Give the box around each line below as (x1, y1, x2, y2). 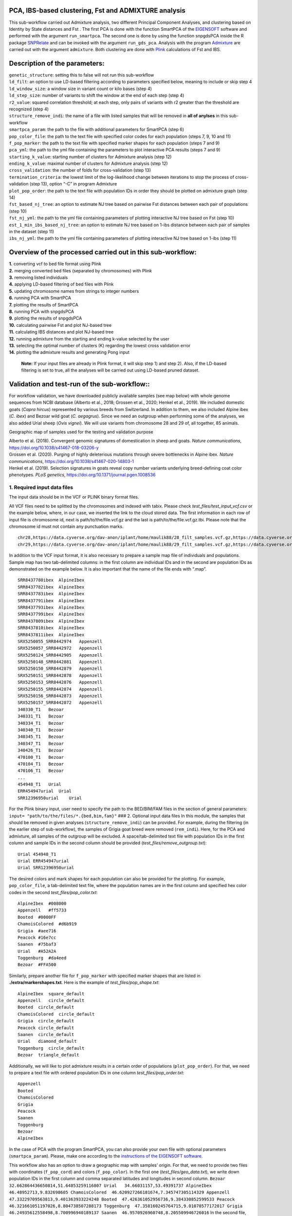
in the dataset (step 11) (9, 229, 55, 234)
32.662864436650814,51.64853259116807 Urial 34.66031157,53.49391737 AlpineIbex (9, 1182, 212, 1188)
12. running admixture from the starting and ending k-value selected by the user (9, 336, 170, 341)
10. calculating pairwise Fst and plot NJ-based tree (9, 322, 112, 328)
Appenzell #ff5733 (18, 908, 67, 913)
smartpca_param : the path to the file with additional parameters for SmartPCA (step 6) (9, 126, 184, 132)
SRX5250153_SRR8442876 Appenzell (18, 680, 103, 685)
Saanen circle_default (18, 1032, 74, 1037)
